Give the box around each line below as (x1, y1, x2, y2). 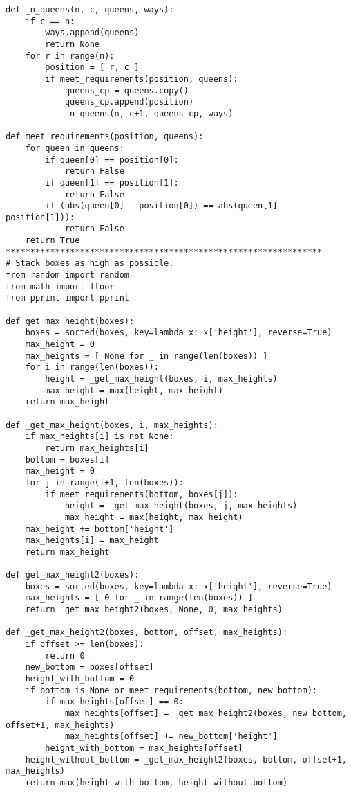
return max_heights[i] (45, 443, 149, 453)
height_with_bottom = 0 (25, 674, 135, 684)
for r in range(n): (25, 51, 115, 61)
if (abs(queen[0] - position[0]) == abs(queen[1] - (45, 201, 288, 211)
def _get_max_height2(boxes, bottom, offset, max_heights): (6, 627, 288, 638)
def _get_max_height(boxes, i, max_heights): (6, 420, 218, 430)
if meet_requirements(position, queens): (45, 73, 238, 84)
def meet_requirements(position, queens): (6, 132, 204, 142)
